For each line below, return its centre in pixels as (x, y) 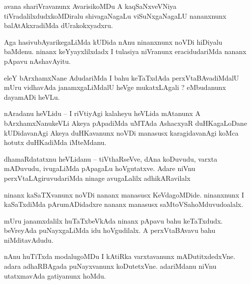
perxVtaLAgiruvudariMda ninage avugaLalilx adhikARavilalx (97, 178)
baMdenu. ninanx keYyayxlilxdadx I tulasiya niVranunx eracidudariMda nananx (125, 51)
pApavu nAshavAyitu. (37, 61)
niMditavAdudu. (29, 240)
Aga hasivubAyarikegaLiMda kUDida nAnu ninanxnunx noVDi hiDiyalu (113, 42)
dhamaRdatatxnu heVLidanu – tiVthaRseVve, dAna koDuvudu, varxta (111, 158)
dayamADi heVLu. (32, 97)
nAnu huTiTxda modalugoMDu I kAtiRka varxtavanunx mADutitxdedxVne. (120, 256)
